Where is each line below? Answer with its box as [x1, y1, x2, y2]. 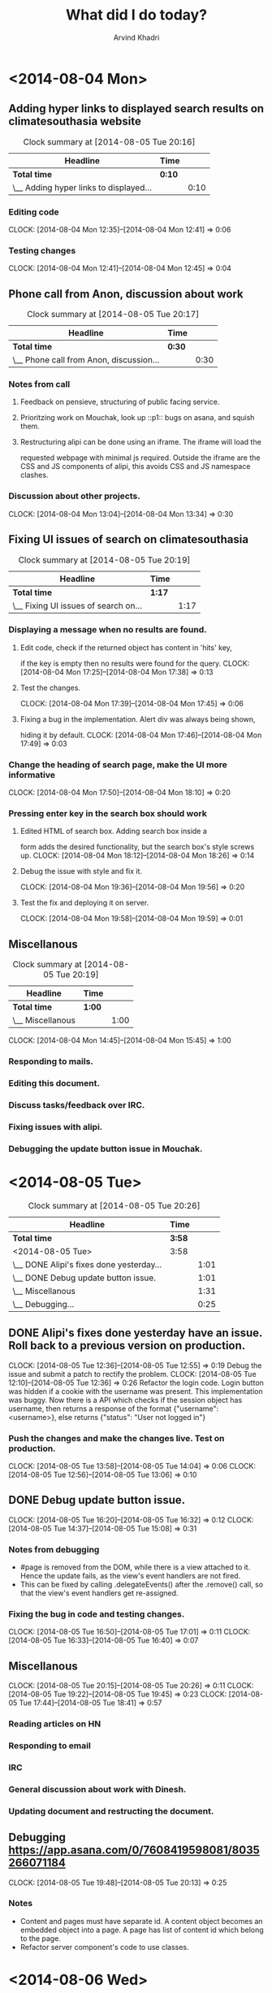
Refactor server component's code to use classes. [19, 1942, 189, 1952]
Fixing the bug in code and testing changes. [8, 1608, 185, 1619]
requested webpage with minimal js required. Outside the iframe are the [19, 453, 261, 462]
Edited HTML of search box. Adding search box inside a [19, 827, 207, 836]
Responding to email [8, 1739, 91, 1751]
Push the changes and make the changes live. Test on [8, 1432, 225, 1444]
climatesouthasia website [8, 115, 142, 128]
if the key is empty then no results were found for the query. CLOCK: [19, 658, 250, 668]
